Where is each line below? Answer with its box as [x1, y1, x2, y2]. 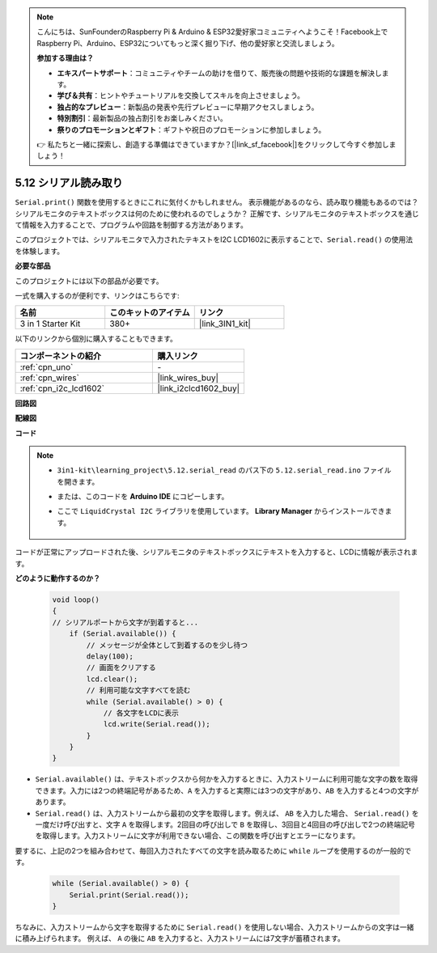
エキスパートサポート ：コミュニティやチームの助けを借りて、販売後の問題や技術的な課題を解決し [57, 68, 382, 78]
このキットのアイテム [109, 307, 190, 319]
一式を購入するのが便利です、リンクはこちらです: [15, 290, 180, 300]
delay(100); [86, 651, 134, 661]
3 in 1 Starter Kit [19, 318, 81, 329]
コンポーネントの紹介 [19, 350, 101, 362]
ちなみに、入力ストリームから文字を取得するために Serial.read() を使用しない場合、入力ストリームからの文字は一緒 [15, 922, 414, 932]
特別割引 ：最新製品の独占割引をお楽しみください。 [57, 113, 227, 123]
